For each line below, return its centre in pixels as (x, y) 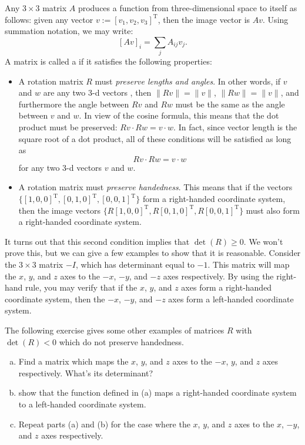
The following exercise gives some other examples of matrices (115, 330)
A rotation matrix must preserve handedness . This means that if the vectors (155, 187)
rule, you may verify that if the (81, 287)
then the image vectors (60, 210)
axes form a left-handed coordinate (231, 299)
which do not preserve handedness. (121, 341)
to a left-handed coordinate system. (82, 404)
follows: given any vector (49, 19)
